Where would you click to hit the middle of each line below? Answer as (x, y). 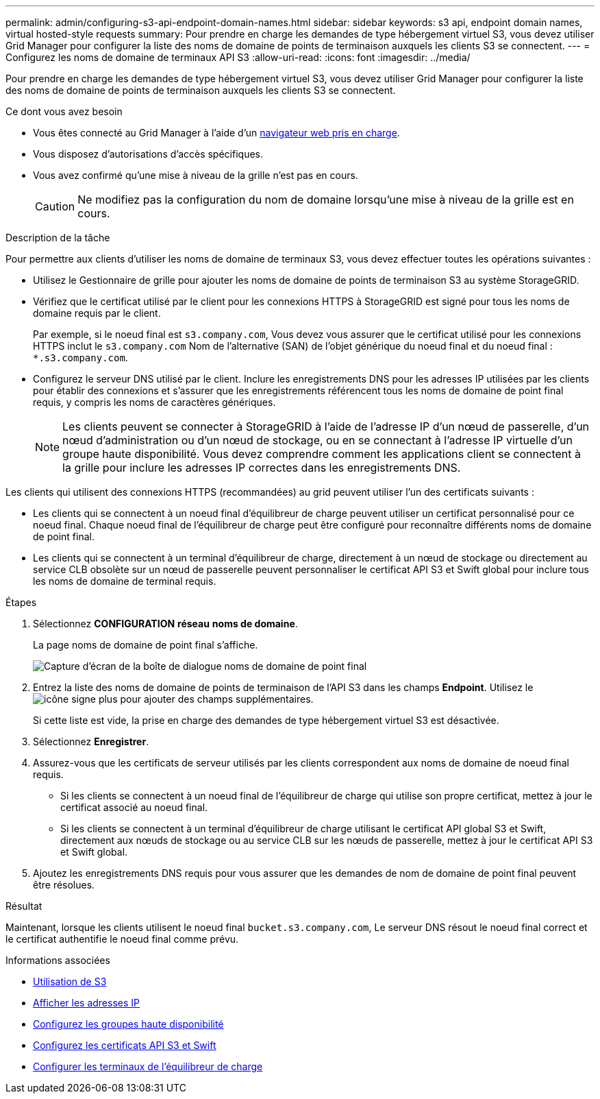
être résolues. (64, 885)
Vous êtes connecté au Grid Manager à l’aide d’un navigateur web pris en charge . (216, 133)
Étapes (21, 602)
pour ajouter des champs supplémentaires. (217, 699)
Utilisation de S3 (70, 981)
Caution (55, 206)
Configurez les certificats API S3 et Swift (125, 1045)
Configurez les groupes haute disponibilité (128, 1024)
